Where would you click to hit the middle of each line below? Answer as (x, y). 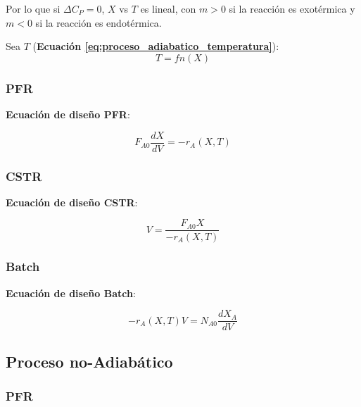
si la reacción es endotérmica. (99, 22)
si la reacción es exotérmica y (292, 8)
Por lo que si (33, 8)
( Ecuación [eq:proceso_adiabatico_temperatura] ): (156, 46)
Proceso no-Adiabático (89, 361)
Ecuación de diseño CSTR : (72, 202)
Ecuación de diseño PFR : (68, 114)
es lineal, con (168, 8)
